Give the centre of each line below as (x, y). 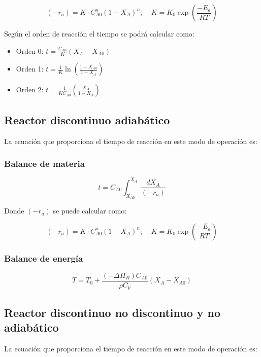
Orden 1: (30, 69)
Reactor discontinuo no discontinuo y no (112, 312)
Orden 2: (30, 90)
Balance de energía (44, 258)
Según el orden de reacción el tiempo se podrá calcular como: (99, 33)
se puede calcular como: (90, 211)
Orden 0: (30, 50)
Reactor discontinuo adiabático (87, 119)
